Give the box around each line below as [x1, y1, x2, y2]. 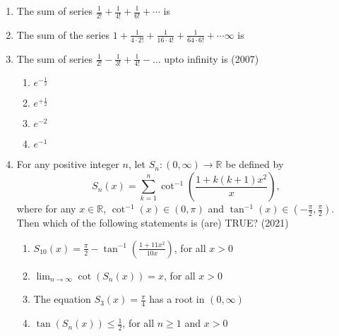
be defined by [225, 157, 284, 172]
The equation [33, 292, 91, 306]
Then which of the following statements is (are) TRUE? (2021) [16, 215, 289, 230]
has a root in [149, 292, 205, 306]
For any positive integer [16, 157, 119, 172]
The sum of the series [16, 27, 110, 42]
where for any [16, 201, 76, 216]
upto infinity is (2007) [164, 51, 259, 66]
